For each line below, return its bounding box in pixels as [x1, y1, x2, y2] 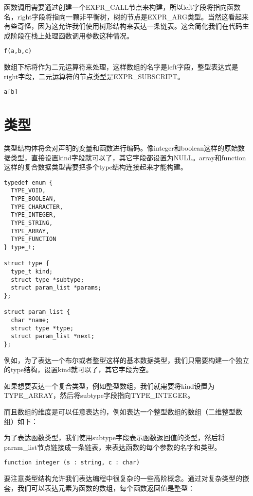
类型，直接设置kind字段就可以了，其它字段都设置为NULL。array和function [10, 152, 246, 162]
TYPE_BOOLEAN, [11, 195, 56, 203]
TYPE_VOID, [11, 187, 46, 194]
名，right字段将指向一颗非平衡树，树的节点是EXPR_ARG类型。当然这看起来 [4, 11, 249, 21]
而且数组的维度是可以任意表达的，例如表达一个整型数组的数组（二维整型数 [4, 406, 242, 416]
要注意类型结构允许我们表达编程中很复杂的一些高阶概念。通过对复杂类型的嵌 [4, 473, 249, 483]
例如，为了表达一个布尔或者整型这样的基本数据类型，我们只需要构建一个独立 [4, 355, 249, 365]
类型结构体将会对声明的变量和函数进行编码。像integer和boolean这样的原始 [4, 143, 238, 153]
